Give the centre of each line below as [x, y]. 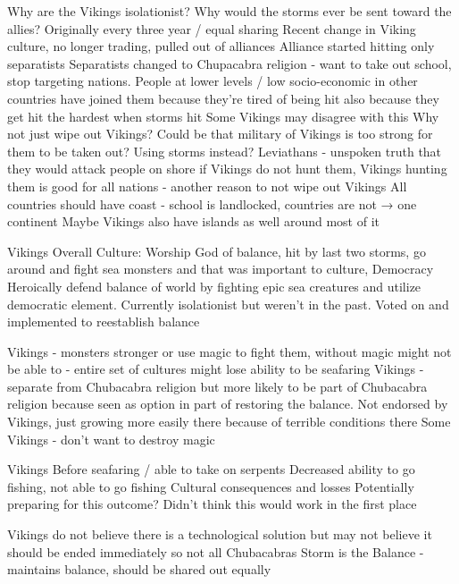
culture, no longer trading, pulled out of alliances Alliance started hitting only [221, 46]
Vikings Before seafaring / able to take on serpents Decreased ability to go [211, 469]
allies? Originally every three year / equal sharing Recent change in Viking [212, 28]
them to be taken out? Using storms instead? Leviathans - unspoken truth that [225, 151]
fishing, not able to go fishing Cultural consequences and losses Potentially [211, 486]
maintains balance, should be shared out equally [139, 569]
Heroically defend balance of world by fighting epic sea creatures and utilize [214, 286]
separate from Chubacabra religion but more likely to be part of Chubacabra [217, 386]
